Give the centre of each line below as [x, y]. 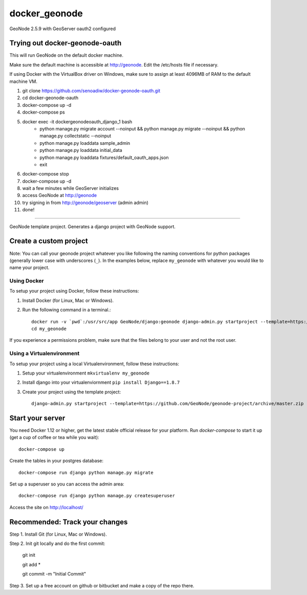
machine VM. [24, 81]
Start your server [37, 418]
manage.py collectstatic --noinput [75, 136]
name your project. [29, 268]
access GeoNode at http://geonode [60, 195]
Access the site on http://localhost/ [47, 507]
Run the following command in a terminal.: [67, 310]
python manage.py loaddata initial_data [81, 150]
